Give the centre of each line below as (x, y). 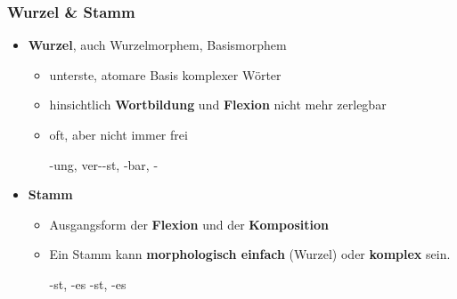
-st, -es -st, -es (88, 283)
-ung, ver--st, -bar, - (104, 164)
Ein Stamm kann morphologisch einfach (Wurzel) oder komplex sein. (250, 254)
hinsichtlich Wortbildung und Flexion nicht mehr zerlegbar (218, 105)
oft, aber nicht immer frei (118, 134)
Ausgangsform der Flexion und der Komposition (189, 224)
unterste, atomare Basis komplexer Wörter (165, 74)
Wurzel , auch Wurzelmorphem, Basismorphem (157, 45)
